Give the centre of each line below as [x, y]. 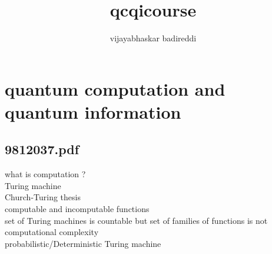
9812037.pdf [42, 149]
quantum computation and [115, 88]
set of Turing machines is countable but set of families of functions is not [136, 220]
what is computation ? [45, 174]
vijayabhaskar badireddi [153, 38]
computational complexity [52, 232]
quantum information [93, 111]
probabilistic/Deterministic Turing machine [83, 243]
